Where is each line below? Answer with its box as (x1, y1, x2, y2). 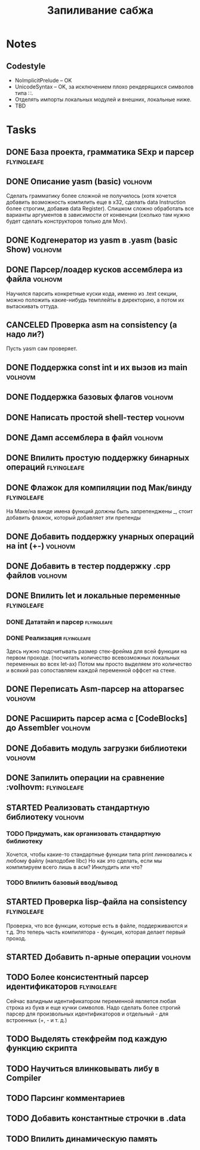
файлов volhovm (6, 570, 67, 580)
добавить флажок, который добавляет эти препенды (6, 514, 141, 522)
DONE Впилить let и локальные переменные (6, 591, 181, 601)
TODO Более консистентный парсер (6, 972, 149, 983)
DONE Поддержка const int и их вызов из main (6, 362, 188, 372)
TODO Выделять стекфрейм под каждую (6, 1034, 167, 1044)
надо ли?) (6, 329, 45, 339)
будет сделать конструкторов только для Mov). (6, 217, 127, 225)
